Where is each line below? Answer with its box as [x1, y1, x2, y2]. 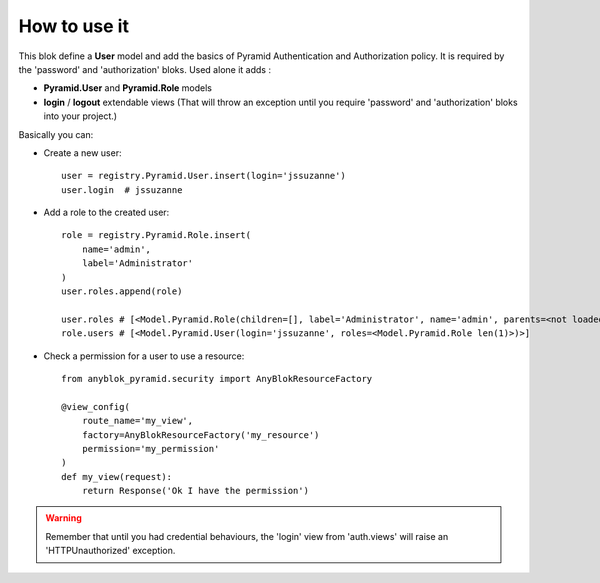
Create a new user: [43, 146, 122, 159]
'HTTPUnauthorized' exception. [45, 545, 176, 557]
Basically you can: [18, 128, 94, 140]
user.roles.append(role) [61, 286, 183, 297]
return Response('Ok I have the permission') [81, 485, 310, 497]
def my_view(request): [61, 471, 173, 482]
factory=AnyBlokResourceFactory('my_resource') [81, 429, 320, 440]
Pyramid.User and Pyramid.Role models [43, 82, 213, 94]
